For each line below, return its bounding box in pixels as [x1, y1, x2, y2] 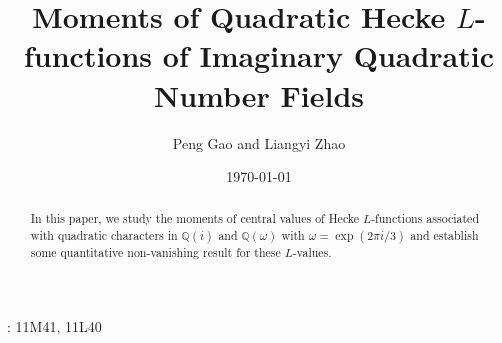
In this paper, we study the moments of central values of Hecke [30, 210, 360, 227]
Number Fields [153, 74, 365, 115]
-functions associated [371, 210, 480, 227]
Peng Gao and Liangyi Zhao [172, 132, 346, 153]
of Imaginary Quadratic [162, 35, 494, 76]
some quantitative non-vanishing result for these [30, 244, 281, 261]
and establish [410, 227, 479, 244]
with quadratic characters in [30, 227, 178, 244]
